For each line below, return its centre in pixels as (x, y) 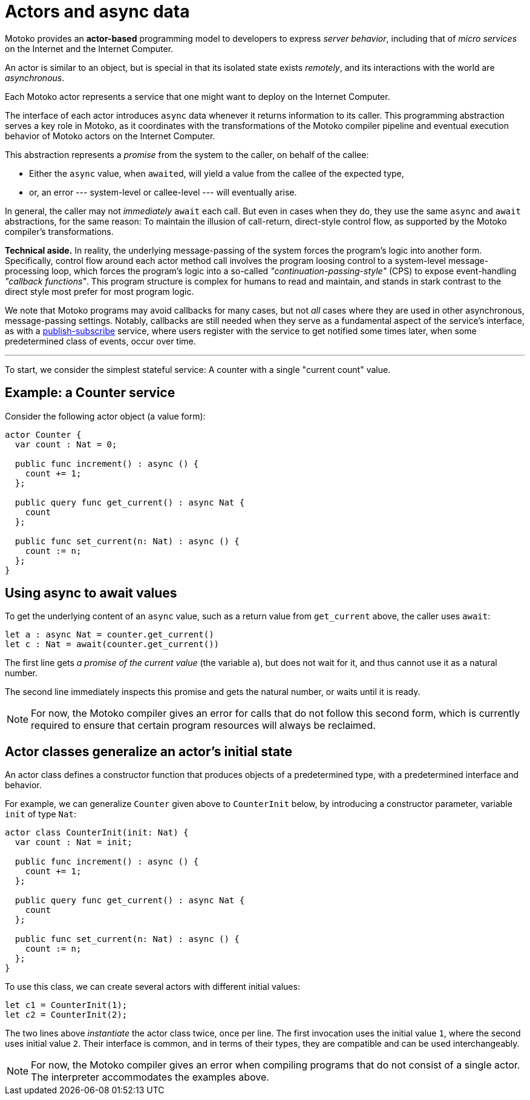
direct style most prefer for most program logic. (100, 291)
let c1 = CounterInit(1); (66, 1005)
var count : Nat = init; (74, 842)
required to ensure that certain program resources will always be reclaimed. (203, 726)
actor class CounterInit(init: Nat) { (97, 833)
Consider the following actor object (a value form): (105, 416)
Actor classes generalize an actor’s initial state (149, 751)
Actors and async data (97, 12)
